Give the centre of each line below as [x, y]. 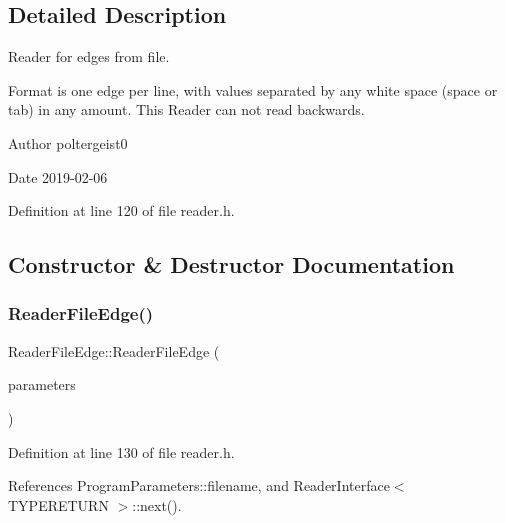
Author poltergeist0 [68, 142]
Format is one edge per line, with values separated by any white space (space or [253, 89]
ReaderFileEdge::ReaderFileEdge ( [114, 350]
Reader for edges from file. [89, 56]
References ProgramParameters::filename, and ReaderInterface [199, 485]
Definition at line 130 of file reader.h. [121, 451]
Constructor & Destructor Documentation [231, 264]
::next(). [157, 504]
